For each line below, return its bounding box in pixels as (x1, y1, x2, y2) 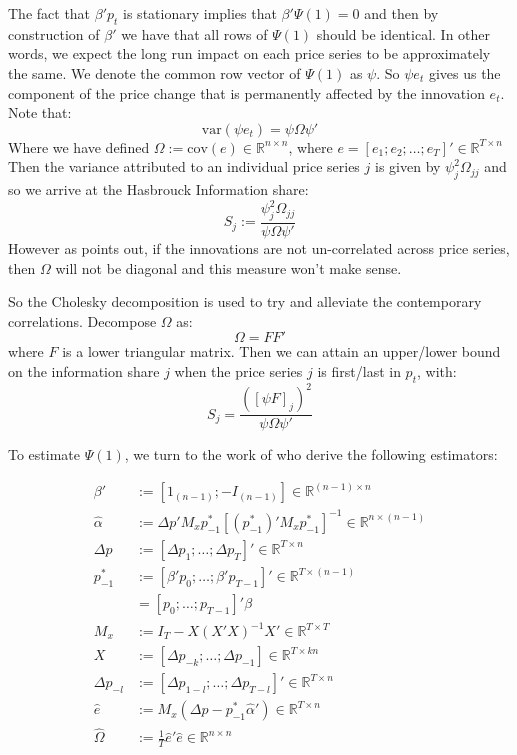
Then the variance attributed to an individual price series (8, 156, 360, 177)
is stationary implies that (123, 3, 277, 23)
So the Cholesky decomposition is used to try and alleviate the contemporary (8, 291, 482, 312)
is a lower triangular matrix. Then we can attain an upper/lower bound (62, 341, 501, 362)
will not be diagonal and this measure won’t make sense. (55, 257, 402, 278)
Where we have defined (8, 136, 150, 157)
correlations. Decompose (8, 310, 157, 331)
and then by (364, 3, 439, 23)
